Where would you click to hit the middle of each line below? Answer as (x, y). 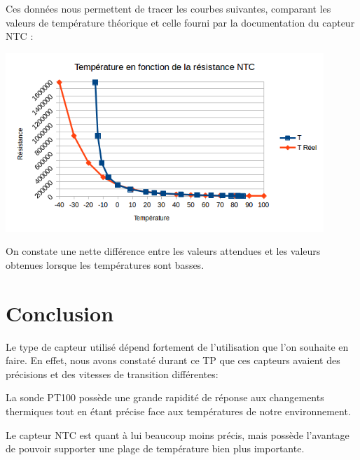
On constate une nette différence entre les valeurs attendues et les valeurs (163, 251)
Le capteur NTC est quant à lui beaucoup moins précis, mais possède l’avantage (178, 434)
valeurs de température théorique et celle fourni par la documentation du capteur (180, 22)
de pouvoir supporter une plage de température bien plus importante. (155, 448)
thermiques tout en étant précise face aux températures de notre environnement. (178, 411)
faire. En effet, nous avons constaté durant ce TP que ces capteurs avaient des (173, 360)
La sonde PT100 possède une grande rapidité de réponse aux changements (165, 397)
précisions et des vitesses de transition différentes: (112, 374)
